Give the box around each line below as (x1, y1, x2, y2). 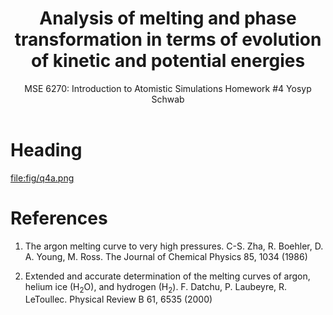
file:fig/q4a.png (10, 172, 75, 184)
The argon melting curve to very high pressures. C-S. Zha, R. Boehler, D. (24, 240, 324, 252)
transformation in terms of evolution (14, 28, 322, 51)
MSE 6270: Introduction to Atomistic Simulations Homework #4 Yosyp (24, 82, 312, 94)
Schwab (151, 93, 185, 105)
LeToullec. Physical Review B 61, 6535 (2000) (24, 293, 213, 306)
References (10, 207, 108, 229)
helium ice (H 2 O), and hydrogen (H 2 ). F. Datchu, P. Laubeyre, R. (24, 280, 288, 295)
